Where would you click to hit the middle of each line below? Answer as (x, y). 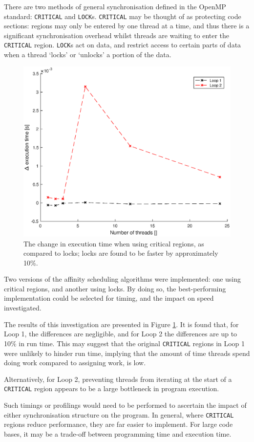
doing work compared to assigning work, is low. (75, 363)
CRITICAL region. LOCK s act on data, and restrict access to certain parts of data (123, 45)
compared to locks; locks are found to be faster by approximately (121, 253)
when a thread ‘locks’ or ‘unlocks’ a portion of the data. (88, 55)
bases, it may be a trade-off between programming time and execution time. (118, 433)
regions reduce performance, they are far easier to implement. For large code (118, 424)
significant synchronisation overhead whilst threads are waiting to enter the (117, 35)
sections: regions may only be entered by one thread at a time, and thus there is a (127, 26)
